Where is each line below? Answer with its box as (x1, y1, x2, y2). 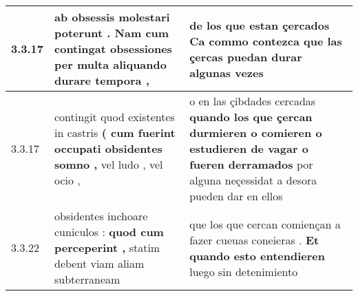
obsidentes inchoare (54, 208, 148, 224)
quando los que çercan (189, 109, 313, 125)
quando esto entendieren (189, 247, 325, 264)
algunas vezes (189, 64, 264, 81)
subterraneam (54, 271, 120, 287)
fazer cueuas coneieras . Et (189, 231, 319, 248)
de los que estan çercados (189, 17, 330, 33)
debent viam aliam (54, 255, 145, 271)
